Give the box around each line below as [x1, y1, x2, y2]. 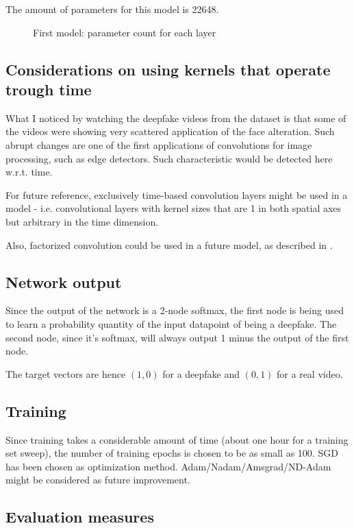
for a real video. [277, 366, 343, 381]
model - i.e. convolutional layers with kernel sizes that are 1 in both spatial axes [5, 201, 342, 215]
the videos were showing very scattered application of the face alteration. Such [5, 124, 335, 139]
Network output [5, 271, 122, 292]
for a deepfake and [162, 366, 240, 381]
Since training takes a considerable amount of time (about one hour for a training [5, 432, 349, 446]
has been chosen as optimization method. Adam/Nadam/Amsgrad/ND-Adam [5, 459, 331, 473]
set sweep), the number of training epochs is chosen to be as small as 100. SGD [5, 446, 338, 460]
